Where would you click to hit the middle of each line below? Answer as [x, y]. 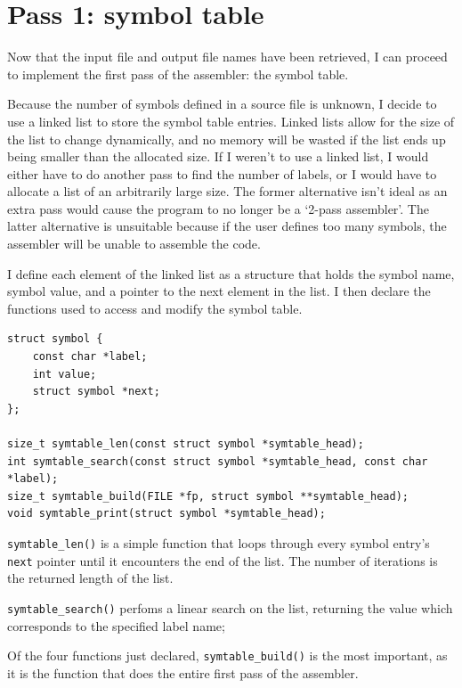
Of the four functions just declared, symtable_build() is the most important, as [227, 655]
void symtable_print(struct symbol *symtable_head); [166, 514]
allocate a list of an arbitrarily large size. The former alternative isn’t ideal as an [227, 191]
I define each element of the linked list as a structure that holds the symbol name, [231, 273]
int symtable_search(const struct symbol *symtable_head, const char [218, 461]
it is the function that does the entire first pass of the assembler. [183, 672]
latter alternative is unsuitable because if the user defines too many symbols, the [227, 226]
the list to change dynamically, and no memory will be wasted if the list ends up [227, 139]
